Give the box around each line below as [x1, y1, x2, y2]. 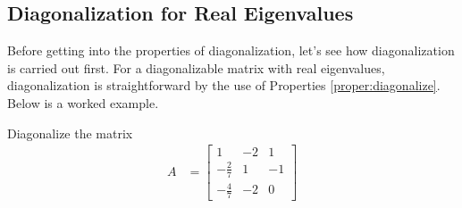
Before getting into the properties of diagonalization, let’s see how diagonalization [7, 41, 455, 60]
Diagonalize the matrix [7, 123, 133, 142]
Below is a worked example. [7, 93, 159, 112]
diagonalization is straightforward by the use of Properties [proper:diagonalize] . [7, 76, 441, 95]
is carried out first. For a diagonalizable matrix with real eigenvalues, [7, 58, 385, 77]
